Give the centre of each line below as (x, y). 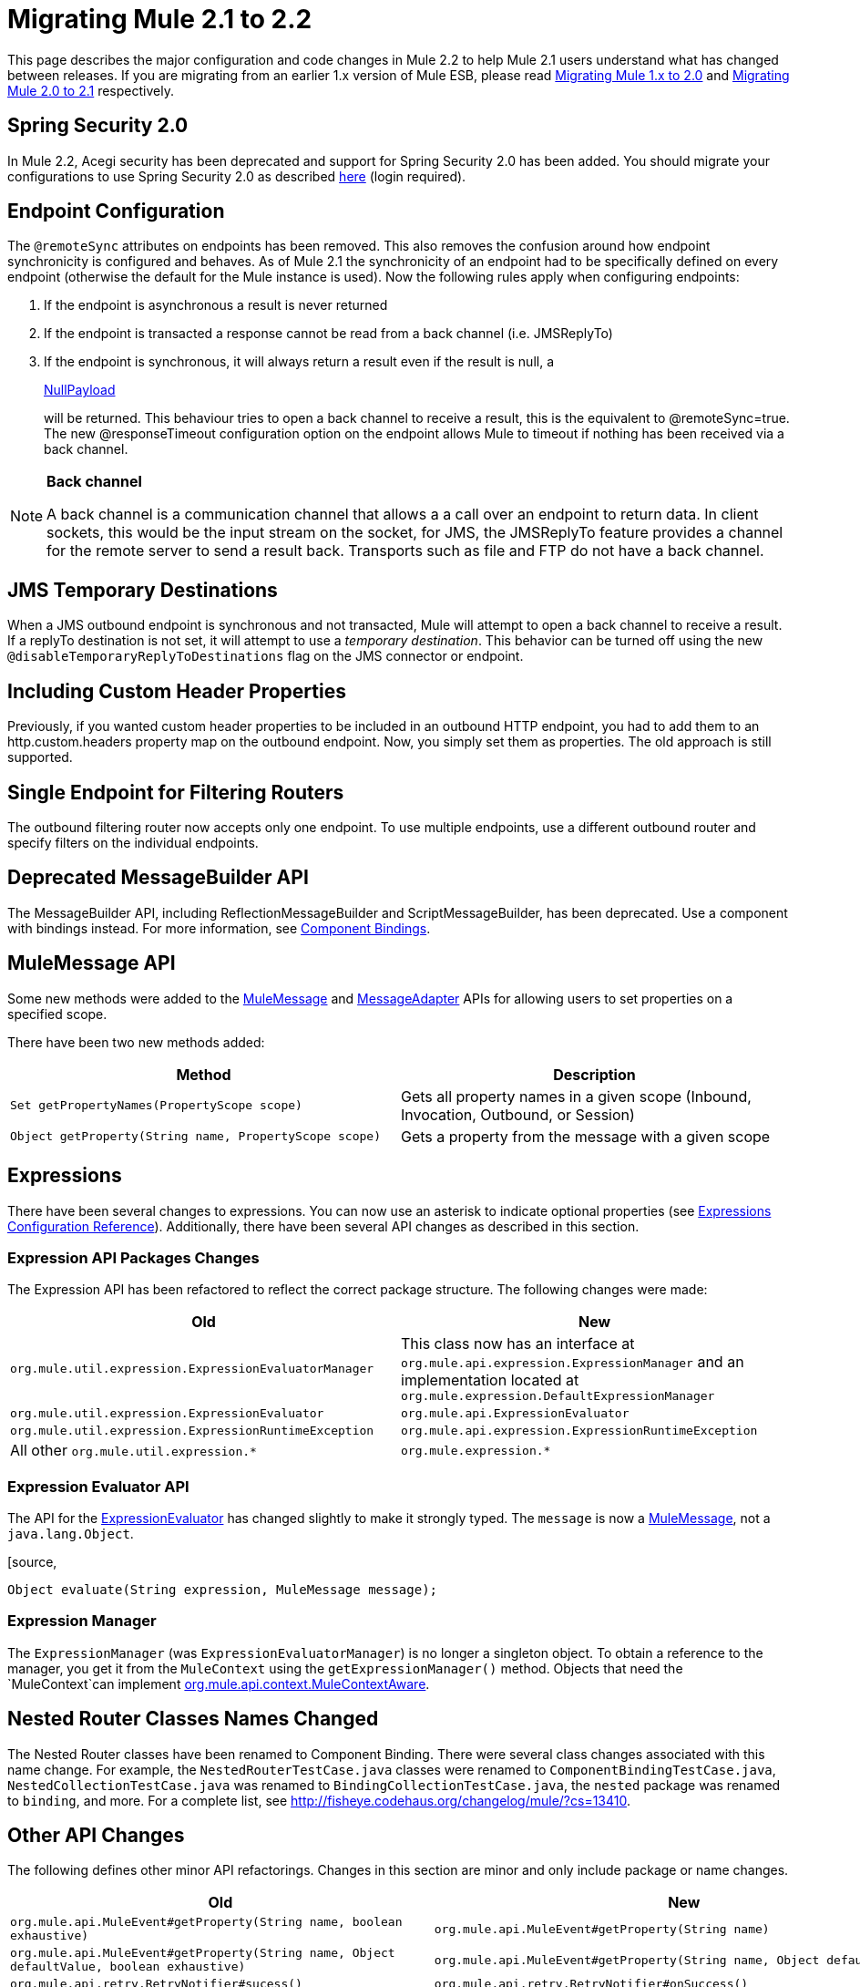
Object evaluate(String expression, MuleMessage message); (223, 1590)
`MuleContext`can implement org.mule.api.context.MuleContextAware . (219, 1683)
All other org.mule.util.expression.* (133, 1451)
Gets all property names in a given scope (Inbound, (576, 1096)
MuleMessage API (92, 963)
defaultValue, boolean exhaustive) (128, 1967)
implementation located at (490, 1380)
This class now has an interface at (518, 1344)
